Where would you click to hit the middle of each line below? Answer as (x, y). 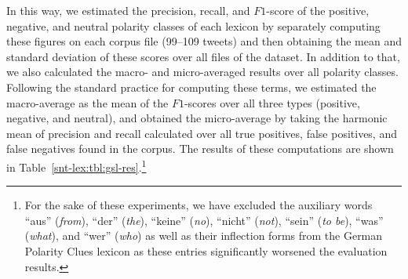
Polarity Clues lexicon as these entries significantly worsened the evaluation (206, 250)
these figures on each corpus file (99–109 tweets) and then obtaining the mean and (204, 41)
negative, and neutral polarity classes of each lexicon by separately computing (193, 25)
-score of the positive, (318, 10)
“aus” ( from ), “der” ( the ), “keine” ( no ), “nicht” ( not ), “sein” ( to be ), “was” (204, 220)
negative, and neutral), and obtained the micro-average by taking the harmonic (197, 118)
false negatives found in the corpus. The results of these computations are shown (200, 149)
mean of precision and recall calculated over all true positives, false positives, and (202, 133)
